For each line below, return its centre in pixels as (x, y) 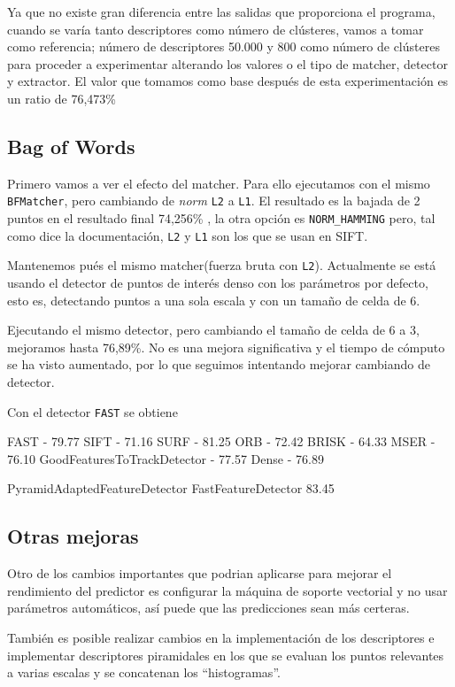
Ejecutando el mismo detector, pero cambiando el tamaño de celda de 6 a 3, (213, 330)
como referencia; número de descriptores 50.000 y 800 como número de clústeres (224, 46)
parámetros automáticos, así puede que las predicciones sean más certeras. (208, 608)
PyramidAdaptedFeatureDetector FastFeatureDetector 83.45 (171, 488)
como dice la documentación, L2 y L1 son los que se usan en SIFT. (188, 235)
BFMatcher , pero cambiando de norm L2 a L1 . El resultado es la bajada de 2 (214, 201)
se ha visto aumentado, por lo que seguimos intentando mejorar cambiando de (219, 364)
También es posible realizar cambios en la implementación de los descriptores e (221, 637)
